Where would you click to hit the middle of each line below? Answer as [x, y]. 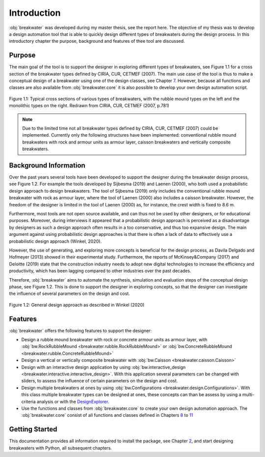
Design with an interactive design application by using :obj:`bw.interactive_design [104, 367]
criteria [29, 401]
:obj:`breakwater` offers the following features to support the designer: [80, 330]
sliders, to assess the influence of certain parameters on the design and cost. [100, 381]
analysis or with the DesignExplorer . [73, 401]
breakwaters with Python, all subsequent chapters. [61, 448]
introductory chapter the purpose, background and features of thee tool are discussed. [97, 41]
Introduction [35, 13]
